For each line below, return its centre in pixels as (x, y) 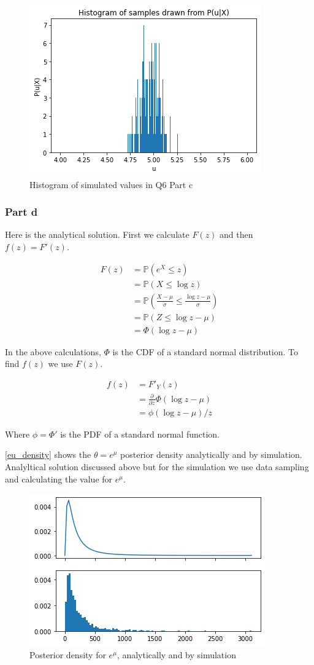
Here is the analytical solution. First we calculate (97, 234)
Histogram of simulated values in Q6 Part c (111, 184)
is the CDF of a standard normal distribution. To (205, 351)
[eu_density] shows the (48, 454)
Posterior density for (68, 654)
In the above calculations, (53, 351)
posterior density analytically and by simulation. (211, 454)
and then (236, 234)
